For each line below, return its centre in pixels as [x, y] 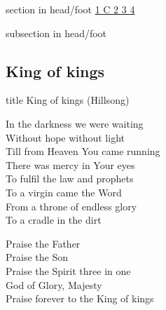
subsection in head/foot [56, 33]
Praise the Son [37, 257]
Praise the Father [43, 243]
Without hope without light [65, 137]
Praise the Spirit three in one [68, 270]
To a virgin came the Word [64, 192]
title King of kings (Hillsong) [68, 100]
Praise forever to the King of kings [80, 298]
